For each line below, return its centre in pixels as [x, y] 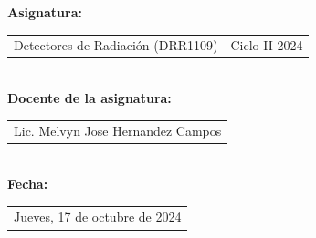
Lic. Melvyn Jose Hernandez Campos [118, 131]
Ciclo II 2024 [267, 45]
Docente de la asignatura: [90, 98]
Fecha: [28, 184]
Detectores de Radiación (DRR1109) [116, 45]
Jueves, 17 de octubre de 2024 [98, 217]
